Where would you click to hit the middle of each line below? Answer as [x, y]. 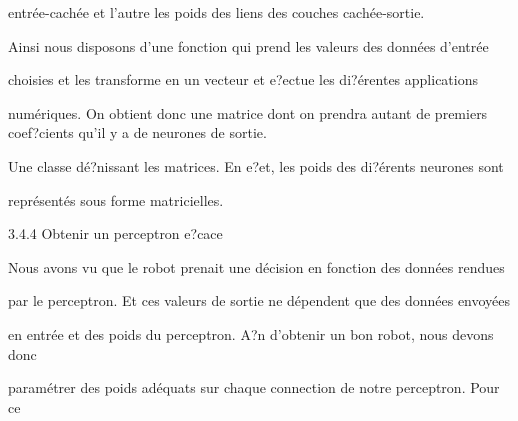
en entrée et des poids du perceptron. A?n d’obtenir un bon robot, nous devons [251, 333]
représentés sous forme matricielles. [116, 199]
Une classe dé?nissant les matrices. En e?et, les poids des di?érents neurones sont [256, 165]
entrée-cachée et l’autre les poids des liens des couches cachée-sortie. [216, 12]
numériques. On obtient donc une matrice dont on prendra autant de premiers [248, 112]
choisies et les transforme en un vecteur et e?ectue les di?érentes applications [243, 79]
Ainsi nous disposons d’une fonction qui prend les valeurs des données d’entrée [248, 45]
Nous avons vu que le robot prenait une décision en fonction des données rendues [256, 266]
